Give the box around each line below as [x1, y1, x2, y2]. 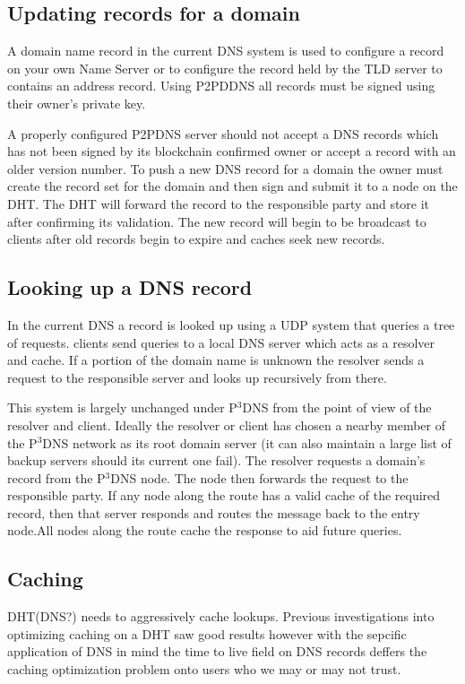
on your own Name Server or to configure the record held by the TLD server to [7, 58, 443, 77]
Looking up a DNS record [7, 273, 253, 301]
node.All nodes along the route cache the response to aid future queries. [7, 521, 402, 540]
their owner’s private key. [7, 93, 146, 112]
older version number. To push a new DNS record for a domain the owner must [7, 159, 443, 177]
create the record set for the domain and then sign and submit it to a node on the [7, 177, 458, 195]
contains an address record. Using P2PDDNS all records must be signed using [7, 76, 435, 95]
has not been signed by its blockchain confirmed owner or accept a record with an [7, 142, 456, 160]
